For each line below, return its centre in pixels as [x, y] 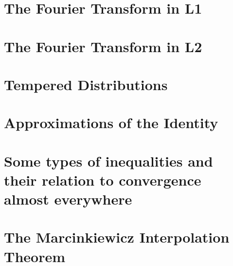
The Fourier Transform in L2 [103, 46]
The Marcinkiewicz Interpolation [117, 237]
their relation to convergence [103, 180]
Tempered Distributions [86, 84]
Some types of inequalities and [108, 161]
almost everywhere [68, 199]
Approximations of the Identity [111, 123]
